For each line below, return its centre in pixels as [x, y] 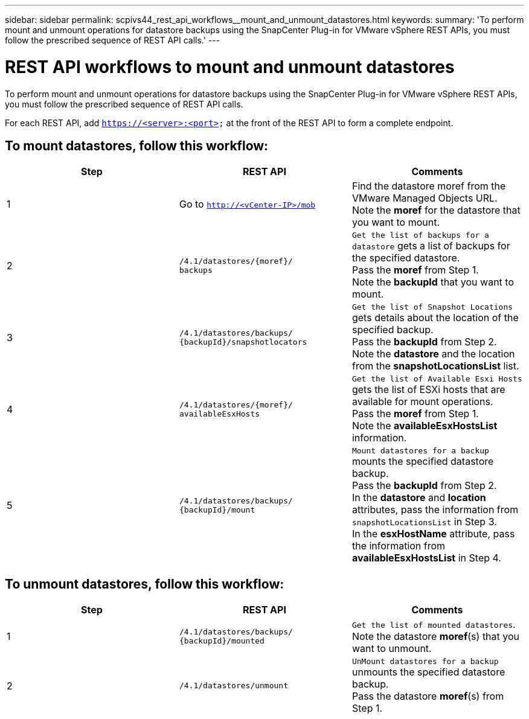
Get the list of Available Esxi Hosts [437, 379]
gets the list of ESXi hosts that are [428, 390]
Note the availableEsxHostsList [425, 426]
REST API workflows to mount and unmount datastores [230, 67]
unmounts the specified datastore [428, 672]
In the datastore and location [419, 498]
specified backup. [393, 330]
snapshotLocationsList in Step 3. [424, 522]
